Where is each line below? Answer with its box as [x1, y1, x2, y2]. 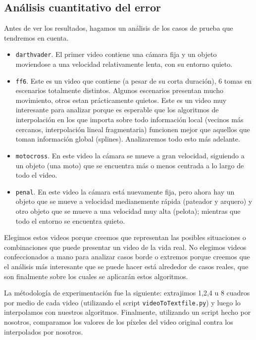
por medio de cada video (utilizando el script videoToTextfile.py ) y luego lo [4, 297, 241, 307]
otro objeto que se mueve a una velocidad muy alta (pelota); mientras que [15, 205, 241, 216]
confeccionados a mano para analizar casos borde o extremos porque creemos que [4, 251, 250, 262]
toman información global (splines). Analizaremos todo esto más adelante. [15, 134, 240, 144]
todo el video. [15, 170, 57, 180]
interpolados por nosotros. [4, 326, 83, 337]
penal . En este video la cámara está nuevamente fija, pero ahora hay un [15, 186, 235, 196]
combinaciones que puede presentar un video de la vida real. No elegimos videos [4, 242, 247, 252]
